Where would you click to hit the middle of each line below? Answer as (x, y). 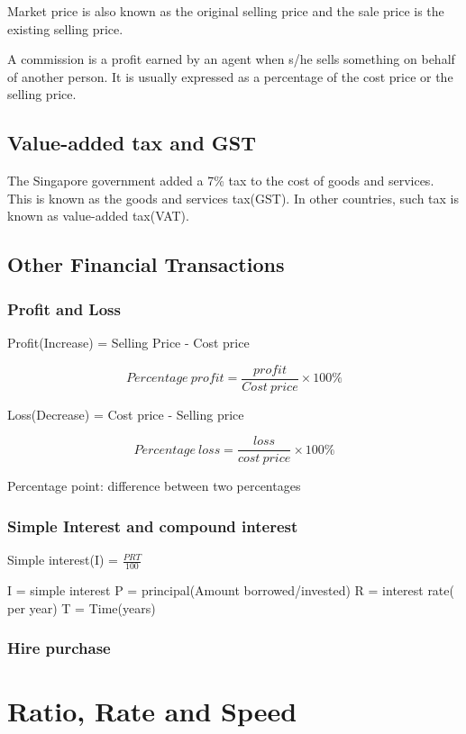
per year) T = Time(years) (82, 607)
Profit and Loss (64, 308)
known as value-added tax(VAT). (98, 216)
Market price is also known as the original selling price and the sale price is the (226, 11)
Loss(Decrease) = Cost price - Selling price (126, 414)
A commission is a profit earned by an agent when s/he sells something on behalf (231, 59)
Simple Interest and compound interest (153, 526)
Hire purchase (59, 648)
